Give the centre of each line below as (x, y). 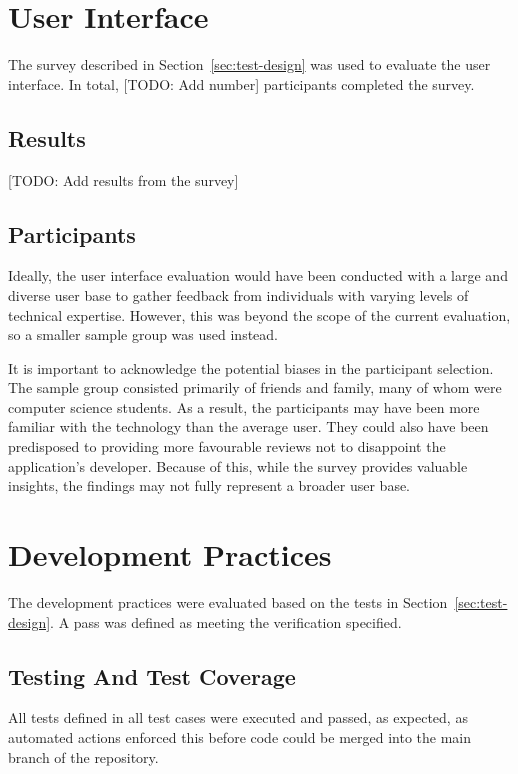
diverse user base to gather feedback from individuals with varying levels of (238, 294)
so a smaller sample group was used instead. (143, 334)
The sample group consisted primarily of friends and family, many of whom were (255, 387)
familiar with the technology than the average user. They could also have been (248, 426)
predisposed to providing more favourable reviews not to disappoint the (227, 446)
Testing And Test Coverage (152, 675)
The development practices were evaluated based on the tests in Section (228, 601)
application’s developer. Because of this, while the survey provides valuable (238, 465)
